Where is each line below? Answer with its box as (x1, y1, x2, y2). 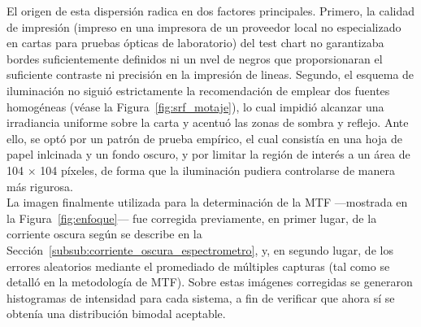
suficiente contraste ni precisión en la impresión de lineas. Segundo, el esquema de (7, 66, 414, 83)
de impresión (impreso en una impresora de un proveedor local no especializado (7, 18, 401, 35)
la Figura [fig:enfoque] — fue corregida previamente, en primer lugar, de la (7, 209, 377, 226)
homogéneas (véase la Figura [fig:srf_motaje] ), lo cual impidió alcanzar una (7, 98, 384, 115)
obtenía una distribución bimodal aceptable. (7, 305, 226, 322)
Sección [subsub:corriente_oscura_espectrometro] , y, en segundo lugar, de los (7, 241, 393, 258)
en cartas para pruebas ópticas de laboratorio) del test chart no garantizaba (7, 34, 384, 51)
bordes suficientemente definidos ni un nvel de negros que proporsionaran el (7, 50, 383, 67)
